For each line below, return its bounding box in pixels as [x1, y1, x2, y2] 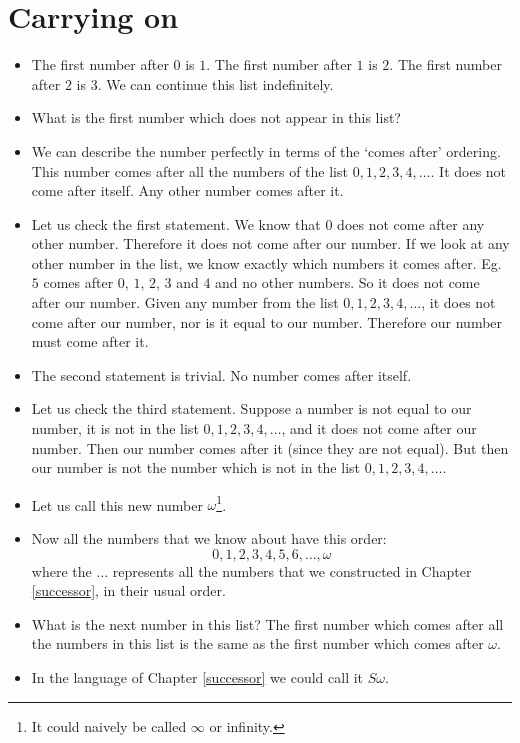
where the [31, 560, 92, 581]
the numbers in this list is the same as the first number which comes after [31, 633, 484, 654]
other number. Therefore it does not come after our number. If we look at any [31, 233, 510, 254]
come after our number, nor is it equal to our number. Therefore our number [31, 311, 503, 332]
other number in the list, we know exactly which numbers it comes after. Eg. [31, 252, 502, 273]
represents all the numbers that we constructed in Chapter [112, 560, 472, 581]
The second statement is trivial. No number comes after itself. [31, 364, 412, 385]
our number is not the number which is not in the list [31, 457, 360, 478]
